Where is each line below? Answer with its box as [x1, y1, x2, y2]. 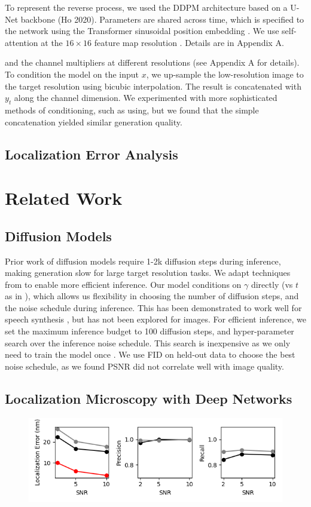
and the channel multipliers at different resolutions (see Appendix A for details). [5, 56, 300, 69]
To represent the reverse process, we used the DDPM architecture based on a [5, 1, 288, 13]
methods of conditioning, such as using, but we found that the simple [5, 103, 259, 116]
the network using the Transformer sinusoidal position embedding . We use [5, 24, 279, 37]
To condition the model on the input [5, 67, 139, 80]
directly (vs [251, 278, 293, 290]
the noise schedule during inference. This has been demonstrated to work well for [5, 301, 302, 314]
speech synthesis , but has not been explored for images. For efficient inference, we [5, 313, 306, 325]
